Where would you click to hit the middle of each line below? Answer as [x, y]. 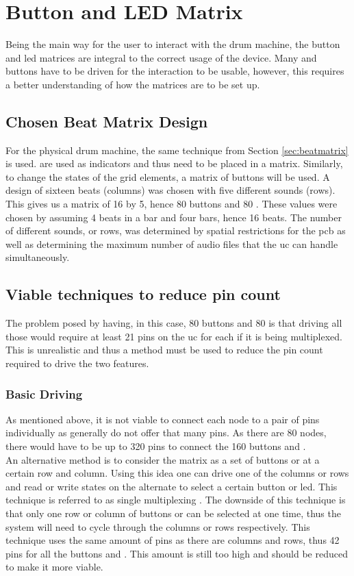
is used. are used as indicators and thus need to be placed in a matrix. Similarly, [174, 163]
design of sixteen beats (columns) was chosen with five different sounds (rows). [170, 190]
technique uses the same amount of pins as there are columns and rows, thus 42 [173, 540]
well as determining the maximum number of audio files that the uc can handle [172, 243]
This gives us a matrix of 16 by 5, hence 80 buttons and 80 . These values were [172, 204]
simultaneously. [38, 257]
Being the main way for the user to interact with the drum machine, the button [173, 44]
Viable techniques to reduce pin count [143, 294]
